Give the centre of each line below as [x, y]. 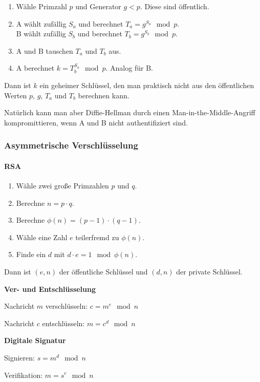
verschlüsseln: [67, 306]
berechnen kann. [104, 95]
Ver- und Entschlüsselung [50, 289]
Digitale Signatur [35, 340]
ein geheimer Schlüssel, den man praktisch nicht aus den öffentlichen [147, 85]
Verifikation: [24, 375]
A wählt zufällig [41, 23]
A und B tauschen [45, 50]
